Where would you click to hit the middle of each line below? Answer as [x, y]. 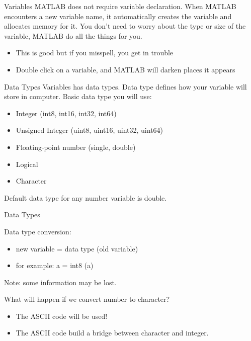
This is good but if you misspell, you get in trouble [95, 53]
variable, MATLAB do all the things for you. [73, 35]
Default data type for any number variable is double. [86, 197]
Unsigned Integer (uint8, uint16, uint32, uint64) [90, 130]
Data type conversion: [38, 231]
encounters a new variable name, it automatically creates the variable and [118, 16]
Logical [27, 164]
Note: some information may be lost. [60, 282]
